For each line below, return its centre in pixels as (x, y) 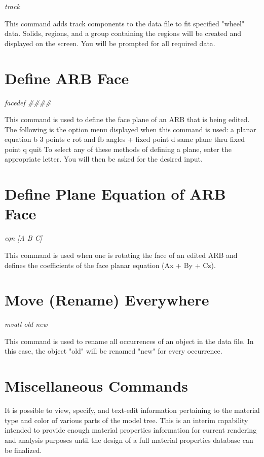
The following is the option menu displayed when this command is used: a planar (130, 129)
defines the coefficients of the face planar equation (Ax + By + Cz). (110, 265)
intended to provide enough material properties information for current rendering (131, 430)
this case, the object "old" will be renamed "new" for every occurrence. (114, 351)
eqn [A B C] (23, 238)
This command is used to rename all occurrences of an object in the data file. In (129, 341)
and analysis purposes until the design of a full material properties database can (129, 440)
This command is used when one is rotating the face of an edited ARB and (121, 255)
